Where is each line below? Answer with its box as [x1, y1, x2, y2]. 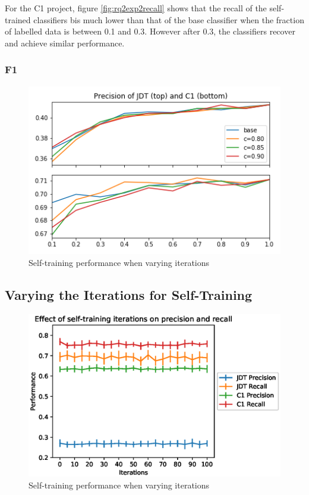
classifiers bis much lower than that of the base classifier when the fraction [33, 13, 304, 26]
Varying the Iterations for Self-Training [5, 285, 253, 303]
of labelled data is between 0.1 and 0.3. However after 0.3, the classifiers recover [5, 25, 295, 37]
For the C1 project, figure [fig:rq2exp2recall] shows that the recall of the [5, 2, 267, 14]
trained [5, 13, 31, 26]
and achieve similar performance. [5, 36, 125, 49]
